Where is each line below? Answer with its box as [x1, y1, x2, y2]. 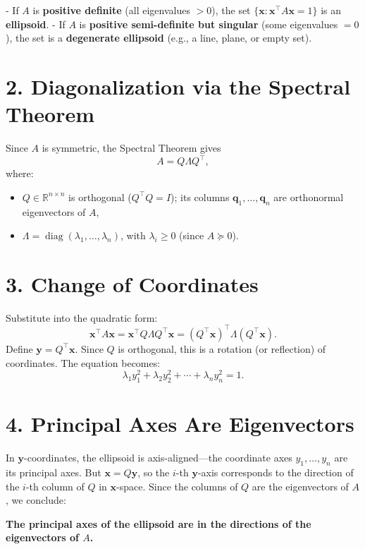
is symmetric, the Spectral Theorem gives [42, 140, 221, 155]
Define [6, 341, 33, 356]
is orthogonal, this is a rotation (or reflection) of [118, 341, 326, 356]
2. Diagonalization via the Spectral [6, 71, 351, 100]
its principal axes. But [6, 464, 101, 479]
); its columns [171, 189, 230, 204]
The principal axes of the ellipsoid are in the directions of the [6, 516, 311, 531]
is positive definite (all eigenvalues [32, 3, 190, 17]
